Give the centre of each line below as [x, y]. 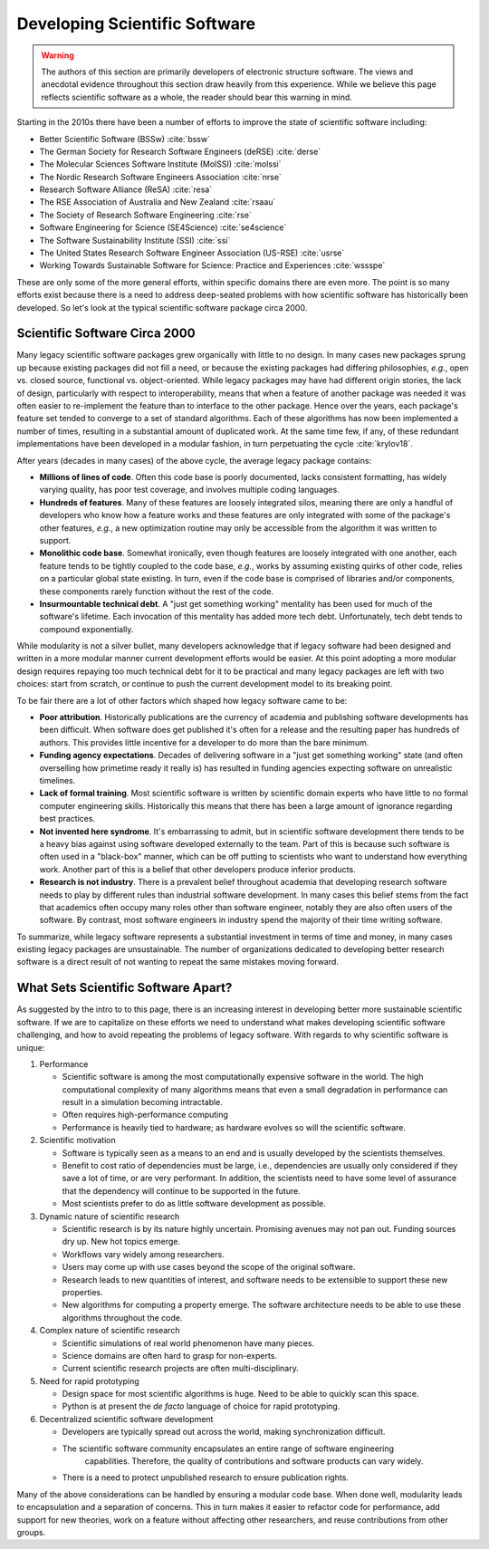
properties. [82, 1292]
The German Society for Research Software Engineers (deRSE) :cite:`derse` [180, 151]
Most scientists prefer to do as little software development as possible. [194, 1204]
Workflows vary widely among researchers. [144, 1254]
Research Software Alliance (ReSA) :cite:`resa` [126, 189]
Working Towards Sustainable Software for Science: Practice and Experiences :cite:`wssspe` [212, 265]
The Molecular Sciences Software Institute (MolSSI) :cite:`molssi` [160, 164]
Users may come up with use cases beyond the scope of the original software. [209, 1267]
